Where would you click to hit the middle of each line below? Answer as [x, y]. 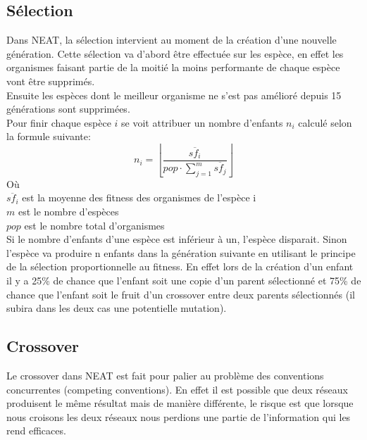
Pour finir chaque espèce [59, 122]
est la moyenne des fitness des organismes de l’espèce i [139, 197]
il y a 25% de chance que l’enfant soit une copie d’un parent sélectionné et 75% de [184, 281]
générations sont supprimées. [68, 109]
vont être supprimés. [51, 81]
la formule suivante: [49, 136]
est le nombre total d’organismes [94, 225]
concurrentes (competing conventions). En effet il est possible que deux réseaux [177, 389]
